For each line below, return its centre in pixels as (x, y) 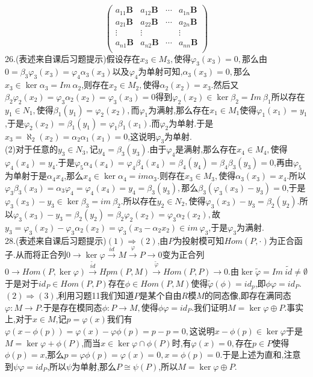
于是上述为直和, (253, 354)
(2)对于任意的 (31, 149)
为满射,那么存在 (179, 109)
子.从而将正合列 (36, 254)
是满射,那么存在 (206, 149)
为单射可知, (160, 71)
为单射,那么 (94, 366)
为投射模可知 (199, 240)
